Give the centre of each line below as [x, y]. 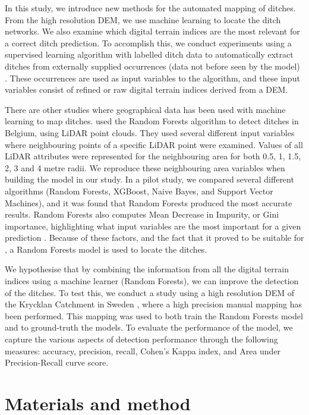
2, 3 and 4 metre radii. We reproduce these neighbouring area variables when [145, 167]
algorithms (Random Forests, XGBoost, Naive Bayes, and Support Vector [139, 191]
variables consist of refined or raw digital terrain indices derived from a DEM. [146, 89]
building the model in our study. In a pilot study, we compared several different [149, 179]
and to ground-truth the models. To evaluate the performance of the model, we [149, 327]
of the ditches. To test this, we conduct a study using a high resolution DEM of [150, 292]
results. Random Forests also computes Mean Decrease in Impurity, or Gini [142, 214]
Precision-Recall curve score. [57, 362]
